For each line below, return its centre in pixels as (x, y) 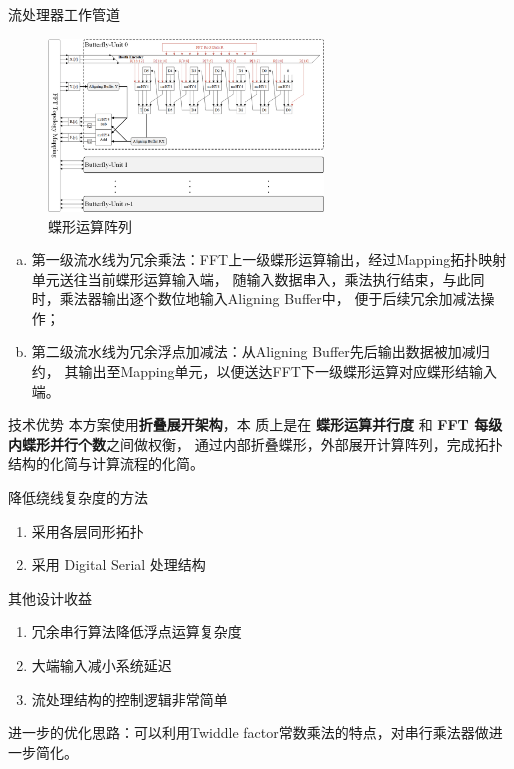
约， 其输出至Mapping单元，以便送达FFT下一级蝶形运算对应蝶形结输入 (264, 371)
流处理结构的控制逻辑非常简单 (129, 698)
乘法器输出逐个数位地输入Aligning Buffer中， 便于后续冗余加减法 (270, 298)
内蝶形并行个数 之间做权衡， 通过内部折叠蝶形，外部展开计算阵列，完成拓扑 (255, 443)
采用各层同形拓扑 (87, 530)
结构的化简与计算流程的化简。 (106, 463)
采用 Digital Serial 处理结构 (118, 564)
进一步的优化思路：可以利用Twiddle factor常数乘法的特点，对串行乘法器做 (248, 732)
